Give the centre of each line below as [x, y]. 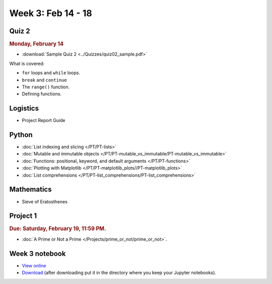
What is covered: [27, 64]
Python [21, 135]
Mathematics [30, 189]
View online [34, 265]
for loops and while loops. [51, 73]
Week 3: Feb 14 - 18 [51, 13]
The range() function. [46, 87]
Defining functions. [42, 94]
